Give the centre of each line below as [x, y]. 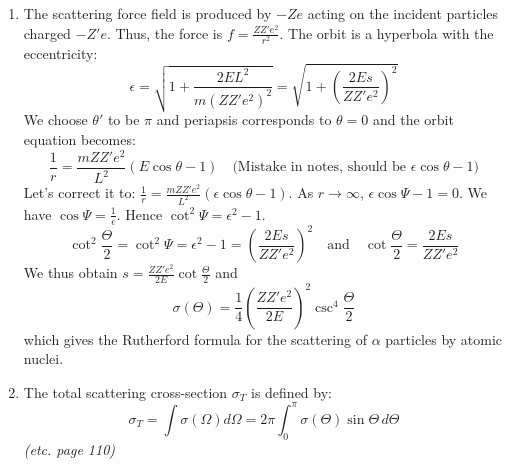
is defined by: [291, 391]
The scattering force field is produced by [147, 13]
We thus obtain [70, 272]
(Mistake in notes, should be [319, 167]
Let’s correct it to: [79, 192]
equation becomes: [79, 139]
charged [47, 32]
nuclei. [43, 358]
